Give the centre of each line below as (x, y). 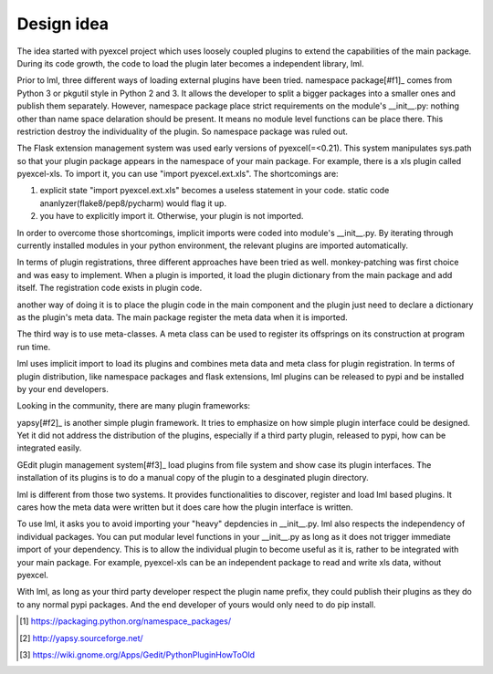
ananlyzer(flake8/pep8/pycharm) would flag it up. (133, 203)
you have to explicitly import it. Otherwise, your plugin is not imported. (172, 216)
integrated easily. (49, 448)
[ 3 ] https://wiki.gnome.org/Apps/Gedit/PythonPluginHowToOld (137, 654)
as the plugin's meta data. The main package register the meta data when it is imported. (183, 317)
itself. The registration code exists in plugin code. (110, 288)
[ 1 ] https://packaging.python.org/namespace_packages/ (126, 621)
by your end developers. (63, 389)
